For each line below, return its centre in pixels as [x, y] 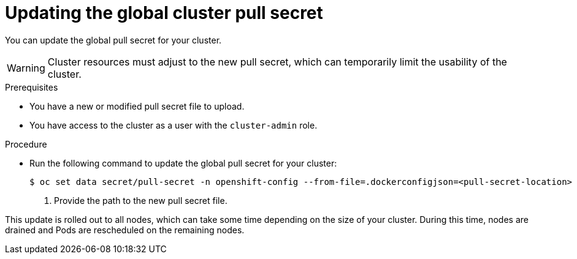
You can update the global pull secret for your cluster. [113, 40]
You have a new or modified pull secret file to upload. [137, 106]
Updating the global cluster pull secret [164, 13]
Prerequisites [32, 87]
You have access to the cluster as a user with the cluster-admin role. [174, 125]
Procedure [26, 144]
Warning [26, 68]
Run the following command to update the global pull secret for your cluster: [183, 163]
